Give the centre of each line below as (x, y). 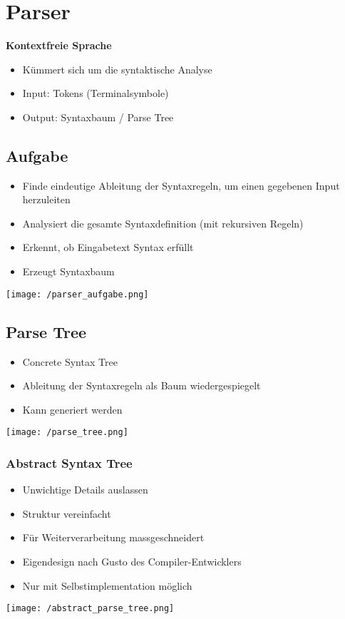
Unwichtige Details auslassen (85, 490)
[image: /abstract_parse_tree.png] (90, 609)
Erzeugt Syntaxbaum (68, 271)
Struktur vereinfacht (67, 513)
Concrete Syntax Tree (70, 361)
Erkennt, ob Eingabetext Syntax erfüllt (108, 247)
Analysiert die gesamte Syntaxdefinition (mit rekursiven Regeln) (163, 223)
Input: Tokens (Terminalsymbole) (96, 93)
